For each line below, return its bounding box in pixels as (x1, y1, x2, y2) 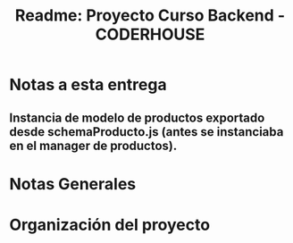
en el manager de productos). (9, 138, 178, 153)
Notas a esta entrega (9, 75, 167, 95)
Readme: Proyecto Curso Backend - (14, 5, 286, 26)
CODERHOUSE (95, 24, 205, 45)
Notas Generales (9, 173, 137, 194)
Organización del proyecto (9, 214, 211, 235)
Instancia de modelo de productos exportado (9, 110, 265, 125)
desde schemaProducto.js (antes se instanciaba (9, 124, 284, 139)
